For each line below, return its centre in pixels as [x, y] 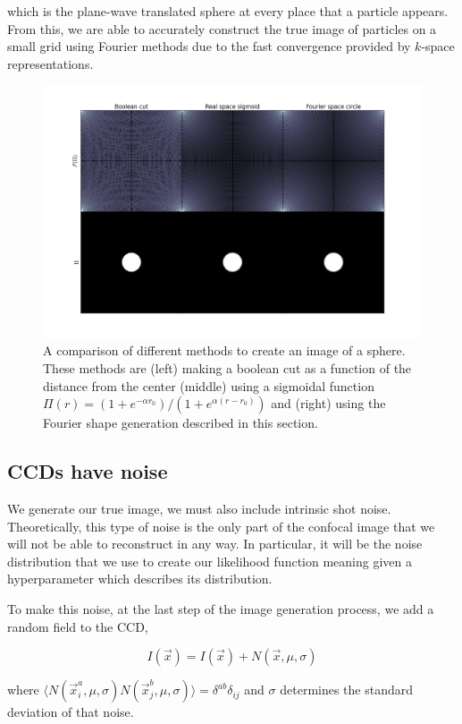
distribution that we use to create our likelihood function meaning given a [210, 561]
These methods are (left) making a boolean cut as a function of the [227, 367]
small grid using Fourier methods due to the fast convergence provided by [209, 46]
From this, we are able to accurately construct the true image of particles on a [222, 28]
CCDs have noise [88, 471]
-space [438, 46]
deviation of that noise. [71, 712]
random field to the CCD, [78, 626]
